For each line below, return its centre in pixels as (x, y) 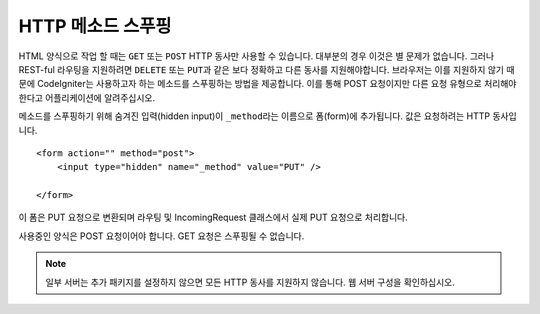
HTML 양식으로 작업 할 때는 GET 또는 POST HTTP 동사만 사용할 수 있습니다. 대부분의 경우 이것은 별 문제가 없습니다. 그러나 (256, 56)
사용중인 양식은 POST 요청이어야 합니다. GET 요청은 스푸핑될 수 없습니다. (161, 236)
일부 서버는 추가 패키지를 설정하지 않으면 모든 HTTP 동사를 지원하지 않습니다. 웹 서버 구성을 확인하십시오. (250, 282)
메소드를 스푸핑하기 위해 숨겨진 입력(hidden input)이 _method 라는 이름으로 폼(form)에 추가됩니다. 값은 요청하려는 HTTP (254, 116)
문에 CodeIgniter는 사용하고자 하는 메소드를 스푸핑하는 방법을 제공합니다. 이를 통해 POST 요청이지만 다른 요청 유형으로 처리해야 (267, 84)
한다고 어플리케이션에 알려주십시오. (86, 97)
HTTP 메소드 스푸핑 (95, 26)
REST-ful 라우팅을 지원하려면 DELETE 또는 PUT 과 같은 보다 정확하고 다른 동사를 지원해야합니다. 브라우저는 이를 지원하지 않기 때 (266, 69)
